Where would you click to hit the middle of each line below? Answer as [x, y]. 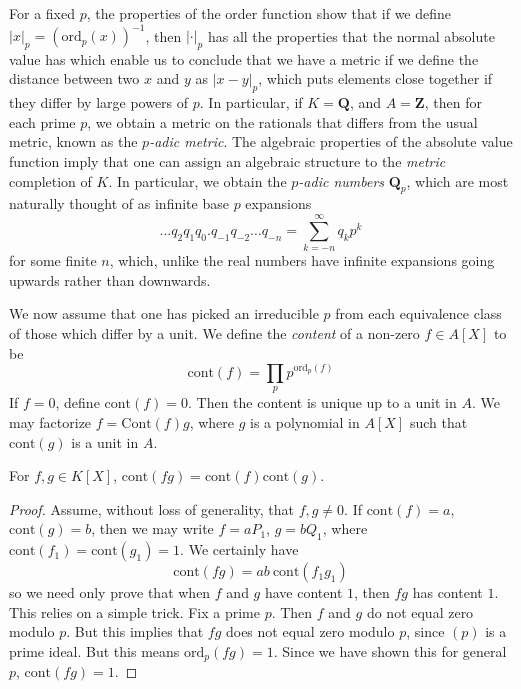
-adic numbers [341, 180]
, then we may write [152, 528]
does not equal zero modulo [310, 631]
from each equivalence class [418, 313]
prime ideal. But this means [94, 650]
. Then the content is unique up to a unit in [322, 402]
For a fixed [42, 13]
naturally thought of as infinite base [119, 203]
